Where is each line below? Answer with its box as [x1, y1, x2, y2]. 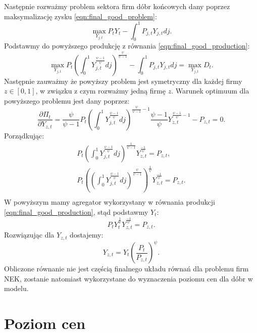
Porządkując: [4, 130, 44, 140]
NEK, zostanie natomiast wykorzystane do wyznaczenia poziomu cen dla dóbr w [4, 273, 253, 283]
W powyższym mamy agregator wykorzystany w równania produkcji [4, 197, 216, 207]
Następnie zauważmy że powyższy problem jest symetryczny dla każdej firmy [4, 75, 242, 86]
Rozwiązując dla [4, 229, 55, 240]
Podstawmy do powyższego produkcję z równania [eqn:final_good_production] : [4, 40, 250, 51]
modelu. [4, 283, 29, 294]
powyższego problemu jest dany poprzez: [4, 95, 130, 106]
